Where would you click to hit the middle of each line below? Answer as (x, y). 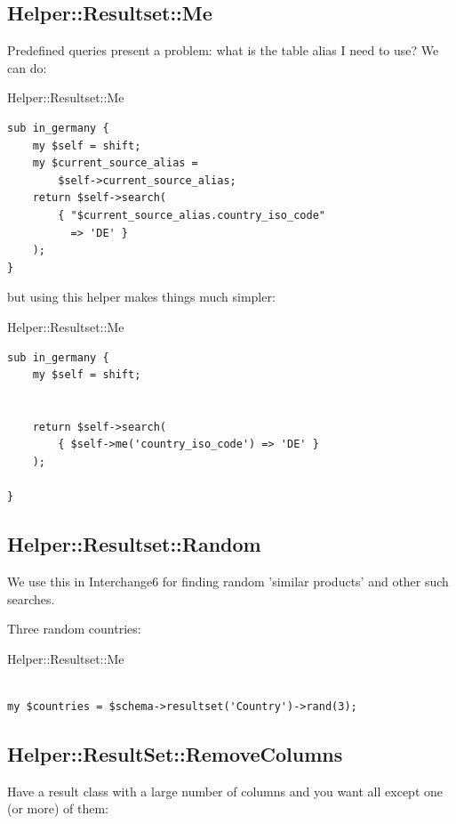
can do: (27, 67)
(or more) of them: (58, 808)
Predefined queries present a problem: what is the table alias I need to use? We (223, 50)
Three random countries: (74, 629)
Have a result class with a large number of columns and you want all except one (225, 791)
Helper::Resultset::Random (134, 544)
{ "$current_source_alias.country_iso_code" (192, 215)
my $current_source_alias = (115, 163)
